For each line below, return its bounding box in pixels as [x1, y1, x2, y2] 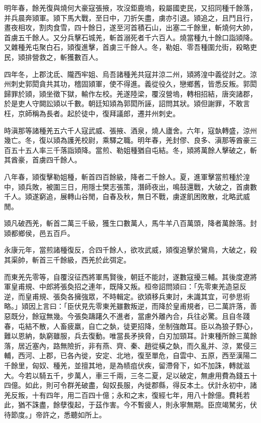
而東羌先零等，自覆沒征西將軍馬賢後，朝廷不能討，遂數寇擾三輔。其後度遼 [4, 271, 250, 282]
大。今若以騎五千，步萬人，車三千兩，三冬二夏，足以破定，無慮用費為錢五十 [4, 370, 257, 380]
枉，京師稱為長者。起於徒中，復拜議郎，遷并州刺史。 [4, 108, 180, 118]
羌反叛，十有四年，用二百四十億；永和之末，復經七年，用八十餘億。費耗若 [4, 389, 250, 400]
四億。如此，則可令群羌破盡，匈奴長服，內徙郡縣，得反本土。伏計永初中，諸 [4, 380, 257, 390]
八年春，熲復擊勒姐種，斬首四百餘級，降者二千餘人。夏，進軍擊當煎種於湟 [4, 171, 250, 182]
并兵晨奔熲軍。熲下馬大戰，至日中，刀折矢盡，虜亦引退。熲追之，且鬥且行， [4, 12, 257, 23]
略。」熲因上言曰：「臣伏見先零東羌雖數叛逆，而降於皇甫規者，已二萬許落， [4, 301, 250, 311]
